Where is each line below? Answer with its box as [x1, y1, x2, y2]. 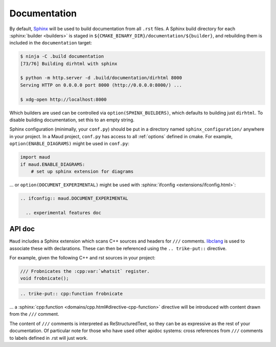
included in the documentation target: [9, 40, 92, 46]
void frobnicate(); [20, 275, 69, 281]
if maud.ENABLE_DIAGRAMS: [20, 161, 85, 167]
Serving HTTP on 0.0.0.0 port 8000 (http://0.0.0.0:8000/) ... [20, 82, 182, 88]
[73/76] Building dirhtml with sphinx [20, 60, 118, 67]
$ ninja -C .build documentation [20, 54, 104, 59]
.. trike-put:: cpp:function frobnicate [20, 291, 123, 296]
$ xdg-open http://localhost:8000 [20, 96, 107, 102]
